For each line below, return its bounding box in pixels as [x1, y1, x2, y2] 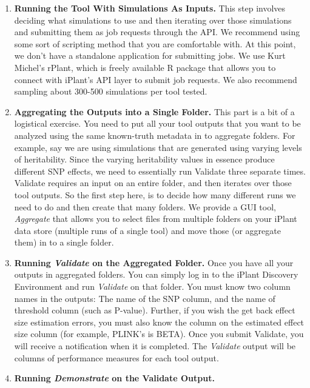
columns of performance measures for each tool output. [14, 351, 219, 364]
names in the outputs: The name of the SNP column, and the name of [14, 292, 275, 304]
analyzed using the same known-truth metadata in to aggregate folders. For [14, 129, 295, 141]
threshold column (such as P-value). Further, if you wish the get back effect [14, 304, 295, 316]
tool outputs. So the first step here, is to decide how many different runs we [14, 188, 296, 201]
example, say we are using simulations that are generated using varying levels [14, 141, 302, 153]
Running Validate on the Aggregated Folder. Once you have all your [14, 256, 294, 269]
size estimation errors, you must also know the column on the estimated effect [14, 315, 305, 328]
